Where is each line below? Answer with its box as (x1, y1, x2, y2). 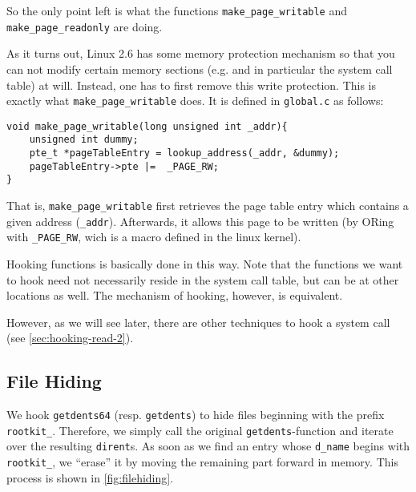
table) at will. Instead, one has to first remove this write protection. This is (6, 76, 377, 93)
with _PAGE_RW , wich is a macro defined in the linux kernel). (6, 228, 301, 245)
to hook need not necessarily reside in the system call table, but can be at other (6, 271, 399, 288)
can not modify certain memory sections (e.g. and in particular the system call (6, 60, 393, 77)
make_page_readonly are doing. (6, 18, 163, 34)
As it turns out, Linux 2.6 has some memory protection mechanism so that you (6, 45, 395, 62)
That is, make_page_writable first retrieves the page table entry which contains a (6, 197, 409, 214)
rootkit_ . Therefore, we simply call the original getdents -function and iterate (6, 421, 394, 438)
